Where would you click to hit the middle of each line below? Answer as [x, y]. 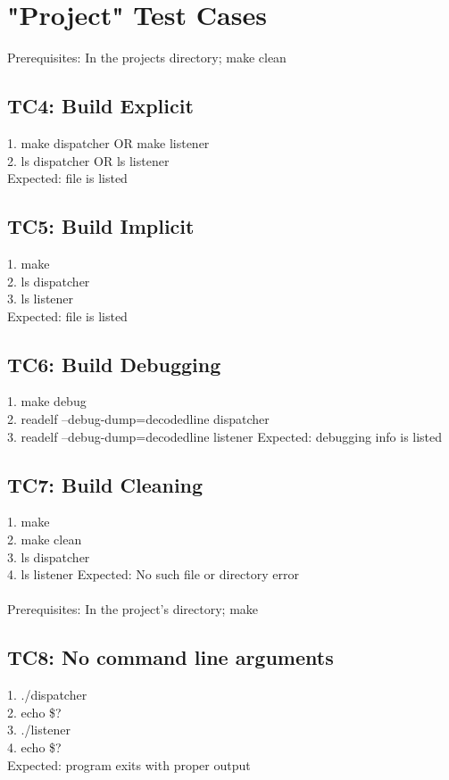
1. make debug [47, 401]
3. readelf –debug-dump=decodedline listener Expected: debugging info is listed [225, 436]
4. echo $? [34, 747]
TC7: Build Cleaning [105, 484]
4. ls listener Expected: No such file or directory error [153, 574]
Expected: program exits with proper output [129, 764]
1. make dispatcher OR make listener [108, 142]
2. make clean [45, 539]
